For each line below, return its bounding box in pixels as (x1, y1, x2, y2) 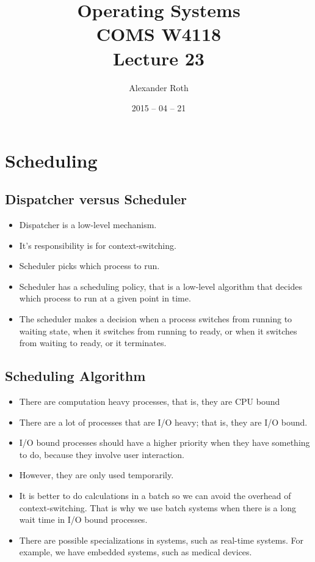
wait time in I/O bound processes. (19, 513, 148, 526)
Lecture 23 (113, 45, 205, 70)
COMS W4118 (96, 21, 222, 46)
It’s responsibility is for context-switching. (19, 238, 176, 251)
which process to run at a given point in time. (19, 292, 191, 305)
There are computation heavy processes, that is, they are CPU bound (19, 395, 280, 408)
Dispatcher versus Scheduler (5, 190, 187, 209)
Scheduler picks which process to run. (19, 259, 160, 272)
